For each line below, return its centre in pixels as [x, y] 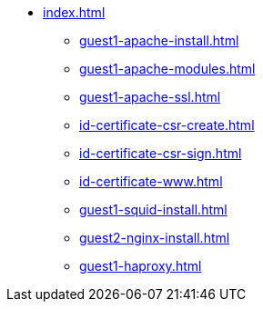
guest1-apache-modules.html [167, 69]
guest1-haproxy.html [141, 266]
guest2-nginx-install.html [155, 238]
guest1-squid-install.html [153, 209]
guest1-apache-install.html [159, 40]
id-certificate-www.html [151, 181]
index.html [74, 12]
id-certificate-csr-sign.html [161, 153]
